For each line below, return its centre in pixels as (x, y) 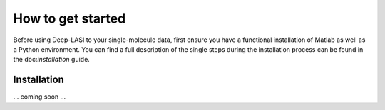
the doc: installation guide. (52, 60)
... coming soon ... (40, 97)
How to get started (70, 18)
